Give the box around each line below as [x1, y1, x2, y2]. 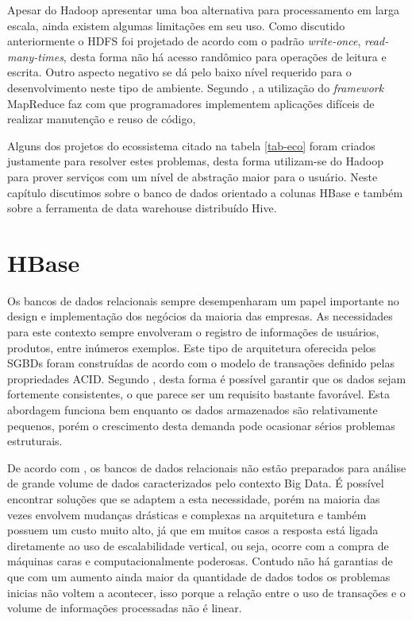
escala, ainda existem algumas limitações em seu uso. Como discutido [7, 17, 345, 33]
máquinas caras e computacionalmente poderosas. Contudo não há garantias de [7, 553, 393, 569]
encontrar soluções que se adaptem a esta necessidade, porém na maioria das [7, 490, 380, 507]
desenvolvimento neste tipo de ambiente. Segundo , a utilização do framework [7, 79, 384, 95]
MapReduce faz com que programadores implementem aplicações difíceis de [7, 95, 375, 111]
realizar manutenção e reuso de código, [7, 111, 196, 127]
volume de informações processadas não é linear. [7, 600, 242, 616]
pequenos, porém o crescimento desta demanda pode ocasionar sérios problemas [7, 417, 395, 433]
